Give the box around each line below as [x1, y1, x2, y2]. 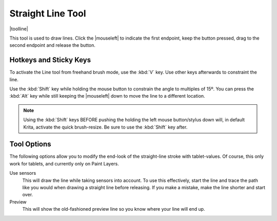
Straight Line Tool [9, 8, 87, 19]
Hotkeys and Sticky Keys [9, 56, 91, 64]
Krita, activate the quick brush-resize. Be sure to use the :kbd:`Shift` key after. [23, 124, 188, 130]
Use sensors [9, 170, 36, 176]
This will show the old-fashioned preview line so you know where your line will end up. [22, 206, 205, 212]
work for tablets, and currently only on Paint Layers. [9, 160, 119, 167]
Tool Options [9, 140, 51, 149]
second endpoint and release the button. [9, 42, 96, 48]
